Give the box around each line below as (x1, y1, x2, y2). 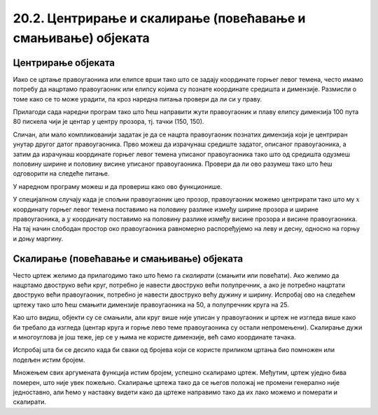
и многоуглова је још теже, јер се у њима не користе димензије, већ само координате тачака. (13, 332, 297, 341)
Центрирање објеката (13, 57, 115, 69)
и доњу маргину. (13, 234, 64, 243)
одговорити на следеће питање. (13, 169, 110, 178)
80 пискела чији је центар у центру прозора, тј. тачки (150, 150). (13, 118, 204, 126)
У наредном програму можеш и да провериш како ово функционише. (13, 182, 223, 190)
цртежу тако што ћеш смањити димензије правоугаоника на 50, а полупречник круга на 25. (13, 300, 290, 309)
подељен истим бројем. (13, 356, 85, 364)
